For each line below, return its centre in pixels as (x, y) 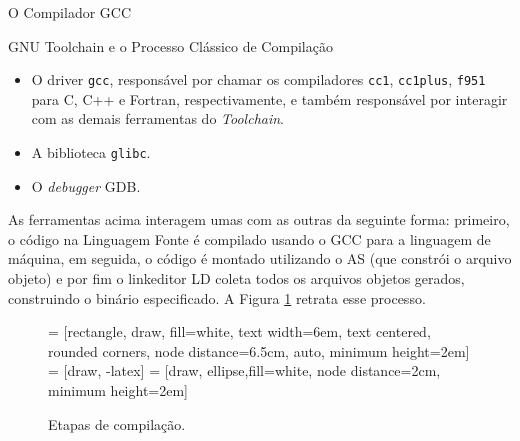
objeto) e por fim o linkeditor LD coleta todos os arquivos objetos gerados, (236, 278)
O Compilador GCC (70, 12)
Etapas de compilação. (117, 423)
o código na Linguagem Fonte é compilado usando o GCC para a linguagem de (249, 238)
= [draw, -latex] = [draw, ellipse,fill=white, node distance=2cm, (244, 370)
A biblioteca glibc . (91, 152)
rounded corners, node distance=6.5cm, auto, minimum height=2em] (259, 350)
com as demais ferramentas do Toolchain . (158, 118)
